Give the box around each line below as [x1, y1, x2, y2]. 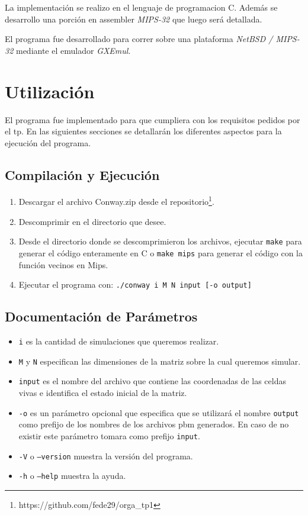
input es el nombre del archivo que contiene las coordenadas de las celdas [18, 375, 286, 387]
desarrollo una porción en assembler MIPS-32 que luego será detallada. [5, 12, 262, 25]
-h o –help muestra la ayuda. [18, 469, 126, 482]
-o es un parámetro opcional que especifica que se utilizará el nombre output [18, 406, 299, 419]
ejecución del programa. [5, 136, 91, 149]
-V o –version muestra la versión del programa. [18, 449, 193, 462]
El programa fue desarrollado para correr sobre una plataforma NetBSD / [5, 33, 273, 45]
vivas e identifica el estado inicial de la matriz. [18, 387, 187, 399]
